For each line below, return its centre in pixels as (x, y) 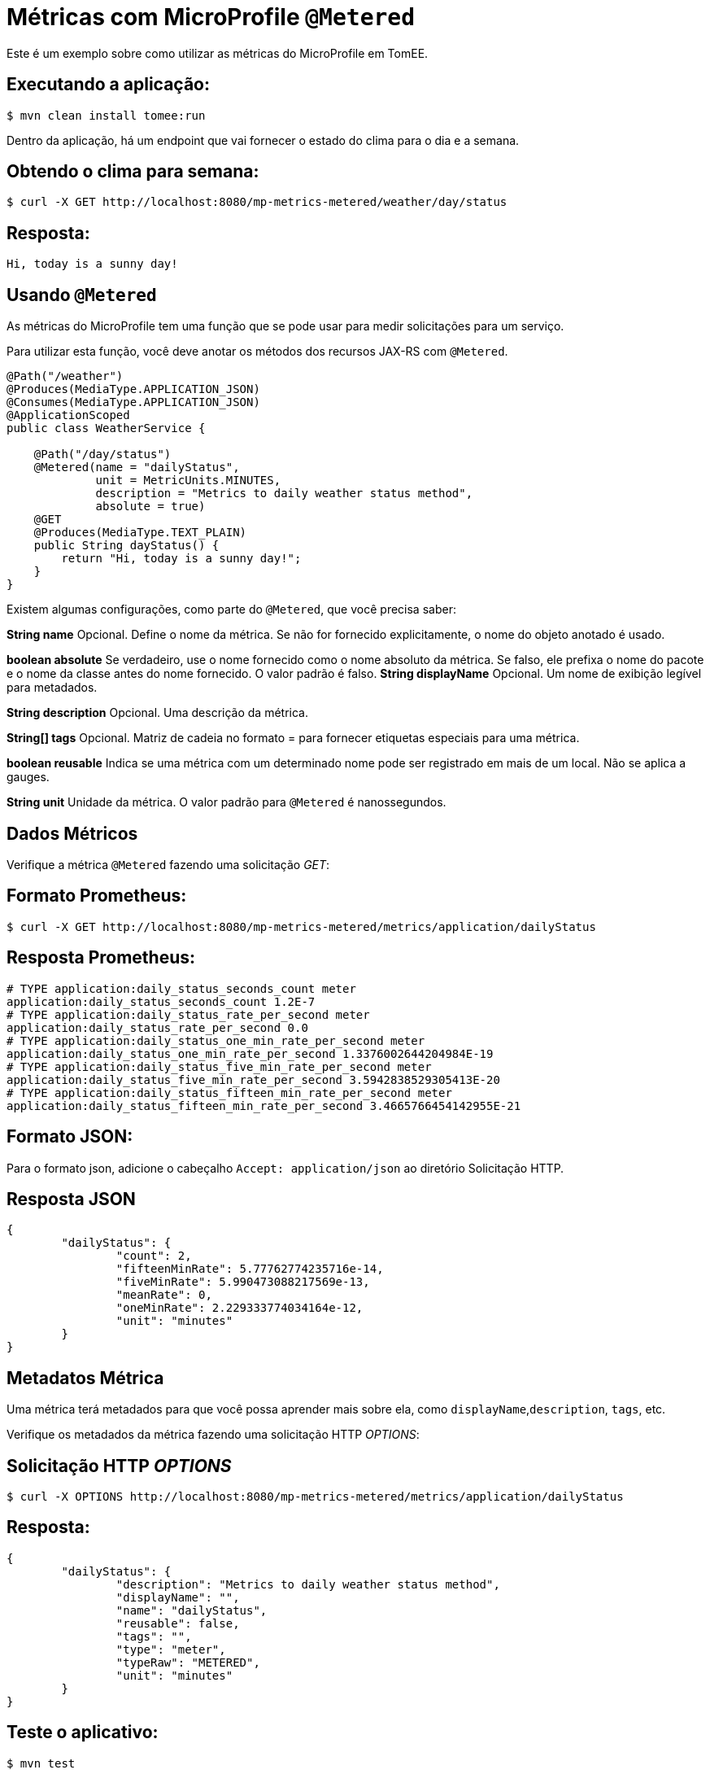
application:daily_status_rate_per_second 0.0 (157, 1027)
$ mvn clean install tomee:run (106, 115)
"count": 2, (154, 1256)
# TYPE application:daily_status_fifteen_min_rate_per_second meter (229, 1092)
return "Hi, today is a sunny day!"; (181, 559)
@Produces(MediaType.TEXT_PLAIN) (140, 533)
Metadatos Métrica (85, 1378)
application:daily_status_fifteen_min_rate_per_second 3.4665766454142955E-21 (264, 1105)
